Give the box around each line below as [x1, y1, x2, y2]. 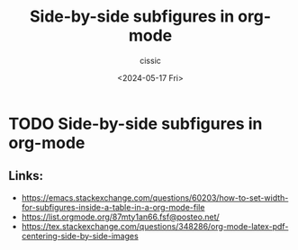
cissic [140, 55, 161, 66]
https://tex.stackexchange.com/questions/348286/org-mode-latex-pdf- [21, 220, 289, 231]
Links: [8, 168, 44, 183]
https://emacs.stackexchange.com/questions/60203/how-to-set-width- [21, 192, 289, 203]
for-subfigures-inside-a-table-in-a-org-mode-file [21, 201, 205, 212]
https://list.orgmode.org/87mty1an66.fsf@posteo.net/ [21, 211, 220, 222]
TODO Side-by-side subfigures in [8, 113, 263, 134]
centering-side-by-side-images [21, 230, 139, 241]
